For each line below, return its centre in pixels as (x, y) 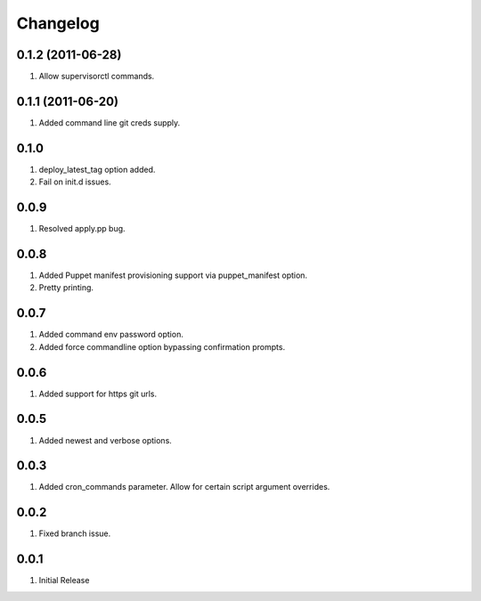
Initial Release (64, 581)
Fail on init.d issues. (75, 182)
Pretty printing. (66, 288)
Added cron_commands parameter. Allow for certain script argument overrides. (184, 487)
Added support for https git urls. (98, 394)
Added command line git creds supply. (110, 122)
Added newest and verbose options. (106, 440)
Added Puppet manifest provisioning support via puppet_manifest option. (173, 275)
